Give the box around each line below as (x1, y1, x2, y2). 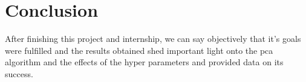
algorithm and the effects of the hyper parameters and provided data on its (5, 56, 284, 68)
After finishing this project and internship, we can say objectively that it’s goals (5, 32, 301, 45)
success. (5, 67, 33, 80)
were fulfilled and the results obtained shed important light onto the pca (5, 44, 273, 56)
